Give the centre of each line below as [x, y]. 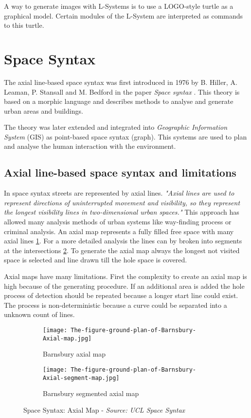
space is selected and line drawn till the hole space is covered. [96, 260]
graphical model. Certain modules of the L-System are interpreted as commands [124, 15]
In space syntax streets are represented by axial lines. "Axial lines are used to [119, 193]
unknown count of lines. [39, 314]
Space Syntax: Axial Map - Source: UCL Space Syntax [104, 409]
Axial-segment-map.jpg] [81, 378]
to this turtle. [24, 25]
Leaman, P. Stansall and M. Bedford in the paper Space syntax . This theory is [122, 91]
